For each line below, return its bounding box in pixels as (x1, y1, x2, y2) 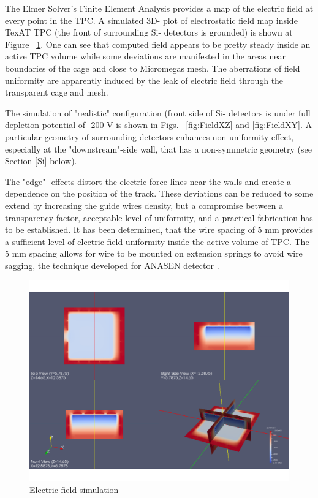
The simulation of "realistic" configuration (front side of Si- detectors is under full (5, 106, 311, 119)
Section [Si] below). (5, 154, 77, 167)
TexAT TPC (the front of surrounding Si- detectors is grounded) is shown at (5, 26, 293, 39)
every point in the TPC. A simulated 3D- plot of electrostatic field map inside (5, 13, 298, 26)
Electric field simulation (29, 483, 119, 496)
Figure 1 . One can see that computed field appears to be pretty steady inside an (5, 37, 311, 50)
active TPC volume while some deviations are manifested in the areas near (5, 50, 286, 62)
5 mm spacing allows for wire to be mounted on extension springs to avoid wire (5, 247, 303, 260)
